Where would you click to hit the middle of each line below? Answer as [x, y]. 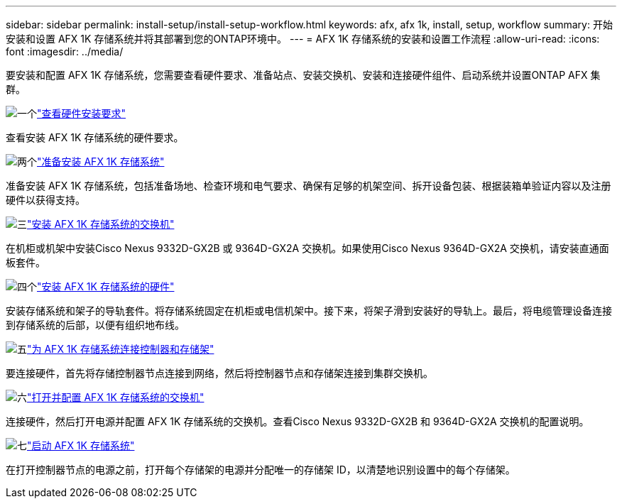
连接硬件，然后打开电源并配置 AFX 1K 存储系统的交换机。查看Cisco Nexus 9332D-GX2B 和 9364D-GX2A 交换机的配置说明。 [298, 421]
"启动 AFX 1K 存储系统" [81, 445]
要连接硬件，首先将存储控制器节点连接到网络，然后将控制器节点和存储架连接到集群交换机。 [219, 373]
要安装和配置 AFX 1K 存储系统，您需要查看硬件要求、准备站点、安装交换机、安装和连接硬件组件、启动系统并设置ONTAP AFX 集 [303, 75]
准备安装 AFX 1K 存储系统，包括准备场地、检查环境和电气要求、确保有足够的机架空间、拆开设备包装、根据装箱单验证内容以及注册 [309, 186]
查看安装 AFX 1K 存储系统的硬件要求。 [95, 137]
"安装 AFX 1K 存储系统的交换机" [101, 224]
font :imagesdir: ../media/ [65, 51]
